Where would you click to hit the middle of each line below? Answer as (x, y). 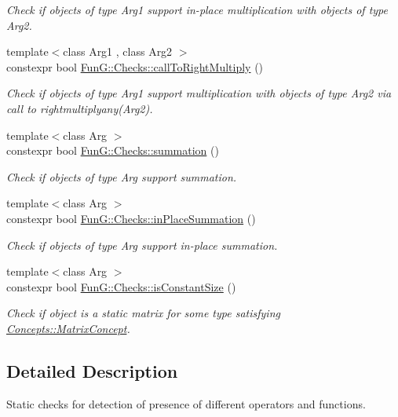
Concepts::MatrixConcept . (68, 328)
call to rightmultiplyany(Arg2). (80, 108)
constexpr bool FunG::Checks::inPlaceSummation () (131, 218)
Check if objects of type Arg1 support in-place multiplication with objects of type (197, 9)
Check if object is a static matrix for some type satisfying (143, 313)
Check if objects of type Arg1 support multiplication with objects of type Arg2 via (199, 93)
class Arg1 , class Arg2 (118, 51)
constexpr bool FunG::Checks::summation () (113, 150)
